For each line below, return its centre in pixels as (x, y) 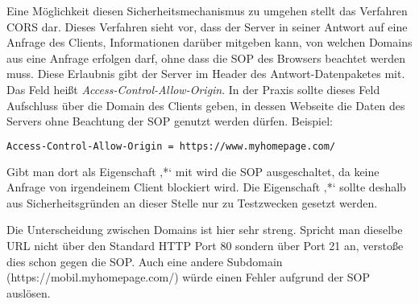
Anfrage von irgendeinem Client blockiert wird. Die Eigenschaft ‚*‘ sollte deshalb (206, 187)
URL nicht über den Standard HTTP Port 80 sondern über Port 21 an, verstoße (205, 245)
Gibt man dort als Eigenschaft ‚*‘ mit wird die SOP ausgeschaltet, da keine (193, 171)
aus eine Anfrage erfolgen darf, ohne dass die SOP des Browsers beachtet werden (206, 58)
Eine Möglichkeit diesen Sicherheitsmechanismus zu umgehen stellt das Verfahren (207, 10)
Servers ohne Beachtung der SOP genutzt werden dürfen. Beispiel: (170, 121)
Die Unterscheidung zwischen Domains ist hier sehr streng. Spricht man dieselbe (205, 230)
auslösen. (29, 292)
